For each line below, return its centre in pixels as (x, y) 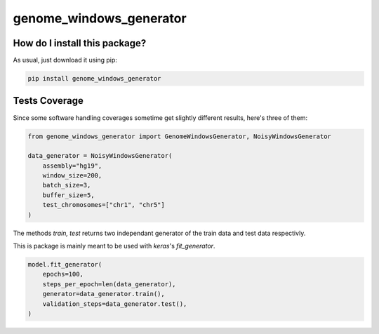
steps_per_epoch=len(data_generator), (109, 284)
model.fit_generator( (65, 265)
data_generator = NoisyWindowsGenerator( (100, 156)
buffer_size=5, (68, 195)
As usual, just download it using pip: (65, 60)
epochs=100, (63, 274)
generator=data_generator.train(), (104, 294)
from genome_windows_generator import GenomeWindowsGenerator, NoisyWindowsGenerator (179, 136)
